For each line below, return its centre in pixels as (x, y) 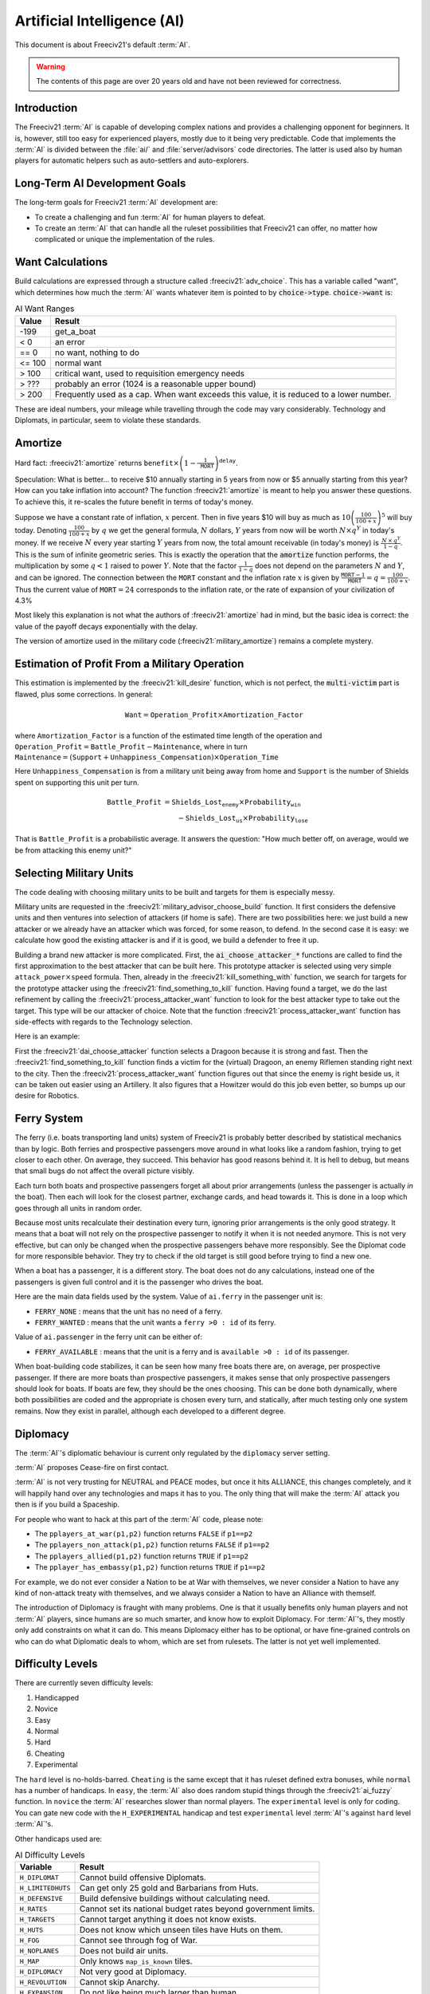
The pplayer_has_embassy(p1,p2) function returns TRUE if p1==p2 (150, 1567)
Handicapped (57, 1697)
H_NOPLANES (39, 1951)
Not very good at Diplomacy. (133, 1972)
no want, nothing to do (97, 353)
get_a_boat (75, 331)
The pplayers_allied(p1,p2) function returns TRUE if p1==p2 (141, 1556)
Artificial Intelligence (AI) (100, 21)
